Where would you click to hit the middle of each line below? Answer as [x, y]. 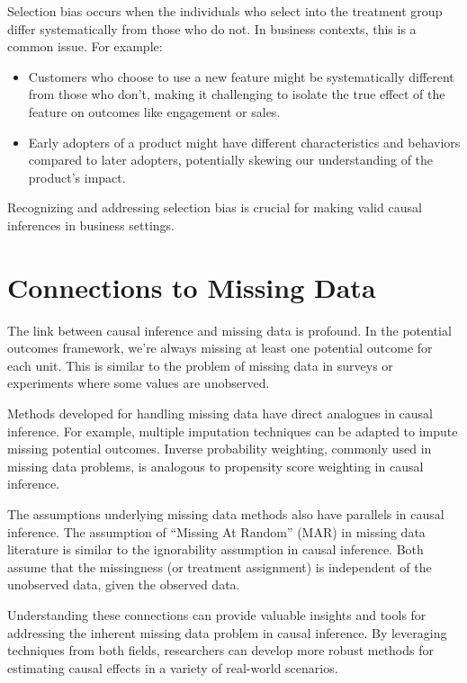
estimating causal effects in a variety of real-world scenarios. [173, 667]
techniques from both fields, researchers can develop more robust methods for [220, 650]
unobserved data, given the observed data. [124, 584]
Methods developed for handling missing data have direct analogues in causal [220, 413]
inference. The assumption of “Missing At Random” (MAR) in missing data [216, 531]
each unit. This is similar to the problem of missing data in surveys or [200, 365]
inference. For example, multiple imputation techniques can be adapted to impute [233, 431]
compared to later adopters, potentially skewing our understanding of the [231, 160]
